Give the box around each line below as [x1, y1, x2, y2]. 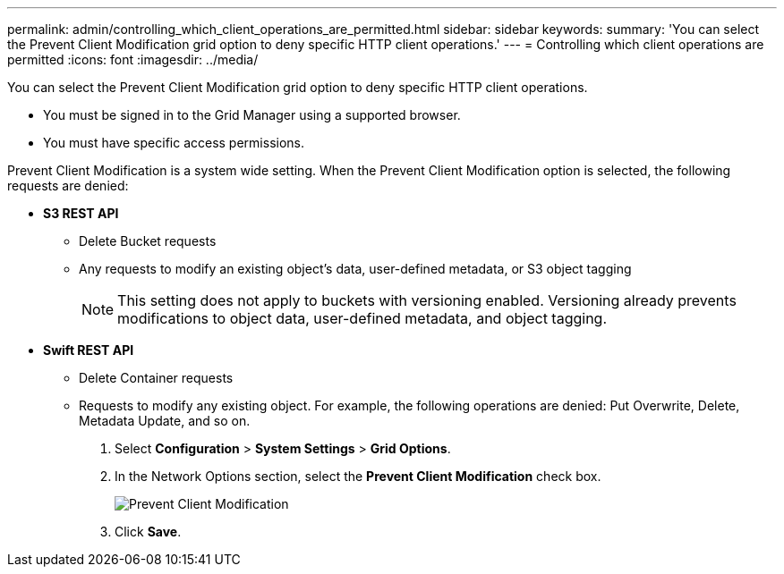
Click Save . [115, 524, 182, 539]
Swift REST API [43, 342, 134, 358]
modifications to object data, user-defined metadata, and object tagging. [117, 309, 608, 327]
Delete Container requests [79, 370, 234, 385]
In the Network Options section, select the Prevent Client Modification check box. [115, 468, 601, 484]
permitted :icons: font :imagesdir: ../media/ [7, 52, 259, 67]
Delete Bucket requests [79, 233, 217, 249]
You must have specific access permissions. [43, 135, 305, 150]
